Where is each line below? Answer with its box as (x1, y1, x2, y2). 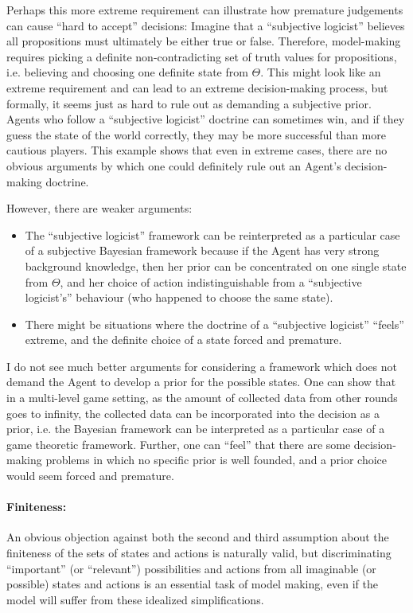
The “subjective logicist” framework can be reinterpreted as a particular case (25, 226, 400, 243)
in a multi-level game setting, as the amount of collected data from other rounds (6, 389, 398, 406)
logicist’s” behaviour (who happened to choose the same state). (25, 289, 333, 306)
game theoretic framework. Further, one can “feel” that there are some (6, 435, 351, 452)
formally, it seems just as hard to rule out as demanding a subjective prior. (6, 95, 372, 111)
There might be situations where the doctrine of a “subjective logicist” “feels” (25, 315, 404, 332)
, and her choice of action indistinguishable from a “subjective (60, 273, 362, 290)
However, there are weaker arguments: (6, 200, 193, 217)
